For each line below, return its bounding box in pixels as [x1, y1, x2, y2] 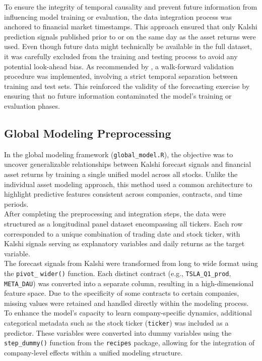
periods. [4, 198, 29, 209]
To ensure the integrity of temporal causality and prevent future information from [4, 2, 257, 12]
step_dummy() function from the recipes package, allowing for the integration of [4, 337, 255, 348]
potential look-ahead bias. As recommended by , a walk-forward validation [4, 61, 234, 71]
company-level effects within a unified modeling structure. [4, 347, 183, 357]
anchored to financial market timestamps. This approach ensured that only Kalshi [4, 21, 257, 32]
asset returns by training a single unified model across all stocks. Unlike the [4, 168, 238, 179]
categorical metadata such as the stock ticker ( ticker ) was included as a [4, 318, 229, 328]
